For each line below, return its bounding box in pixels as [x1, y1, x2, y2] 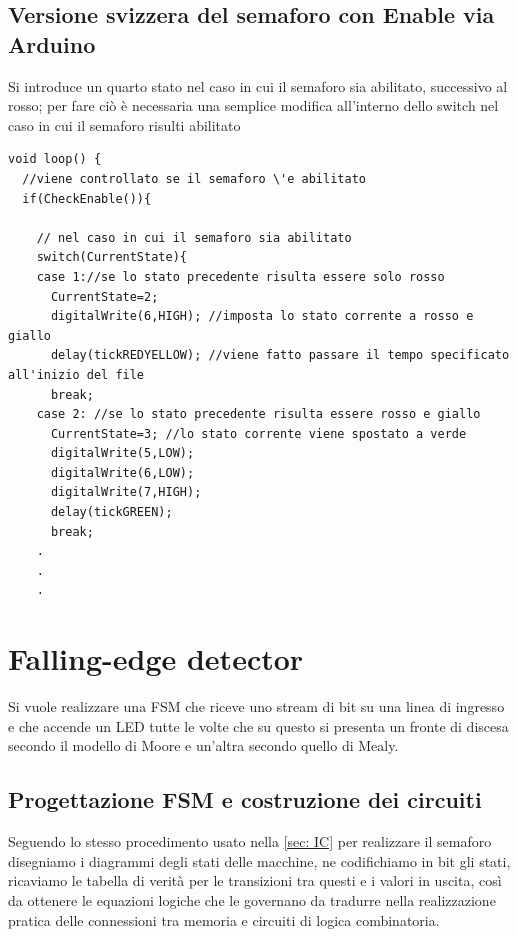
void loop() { [8, 152, 102, 167]
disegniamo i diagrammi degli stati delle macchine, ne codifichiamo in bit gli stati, [8, 850, 511, 871]
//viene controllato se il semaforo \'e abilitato [22, 171, 366, 186]
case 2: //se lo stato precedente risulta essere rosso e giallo [36, 407, 481, 422]
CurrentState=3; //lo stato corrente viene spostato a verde [50, 426, 467, 441]
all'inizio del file [8, 367, 145, 382]
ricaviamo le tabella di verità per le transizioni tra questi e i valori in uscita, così [8, 870, 502, 891]
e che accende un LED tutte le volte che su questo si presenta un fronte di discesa [8, 715, 509, 736]
